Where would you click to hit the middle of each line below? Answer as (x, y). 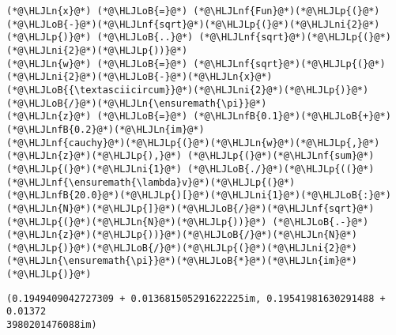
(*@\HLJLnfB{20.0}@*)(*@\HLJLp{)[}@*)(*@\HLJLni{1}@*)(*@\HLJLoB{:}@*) (199, 196)
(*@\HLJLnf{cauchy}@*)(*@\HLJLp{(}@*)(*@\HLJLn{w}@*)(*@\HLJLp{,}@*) (193, 143)
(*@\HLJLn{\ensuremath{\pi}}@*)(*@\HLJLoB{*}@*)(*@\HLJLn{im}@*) (182, 261)
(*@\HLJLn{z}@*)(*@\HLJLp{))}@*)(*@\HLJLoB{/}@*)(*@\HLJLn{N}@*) (182, 235)
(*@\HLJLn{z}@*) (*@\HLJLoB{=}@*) (97, 117)
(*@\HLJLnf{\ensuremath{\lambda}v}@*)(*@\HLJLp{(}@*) (151, 182)
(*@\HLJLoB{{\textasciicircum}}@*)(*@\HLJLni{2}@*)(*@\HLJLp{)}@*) (188, 90)
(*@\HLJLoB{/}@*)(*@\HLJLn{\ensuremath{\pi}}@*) (137, 103)
